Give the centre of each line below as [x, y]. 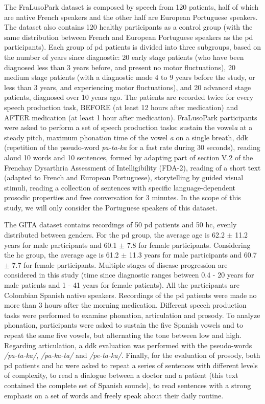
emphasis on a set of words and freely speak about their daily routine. [114, 395]
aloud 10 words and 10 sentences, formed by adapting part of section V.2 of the [129, 157]
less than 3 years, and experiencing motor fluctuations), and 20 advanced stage [128, 87]
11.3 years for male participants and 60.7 [193, 255]
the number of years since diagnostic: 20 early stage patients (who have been [124, 57]
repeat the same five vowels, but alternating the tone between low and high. [123, 335]
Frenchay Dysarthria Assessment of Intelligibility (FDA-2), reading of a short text [132, 167]
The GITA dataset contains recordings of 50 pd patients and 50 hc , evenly [121, 225]
